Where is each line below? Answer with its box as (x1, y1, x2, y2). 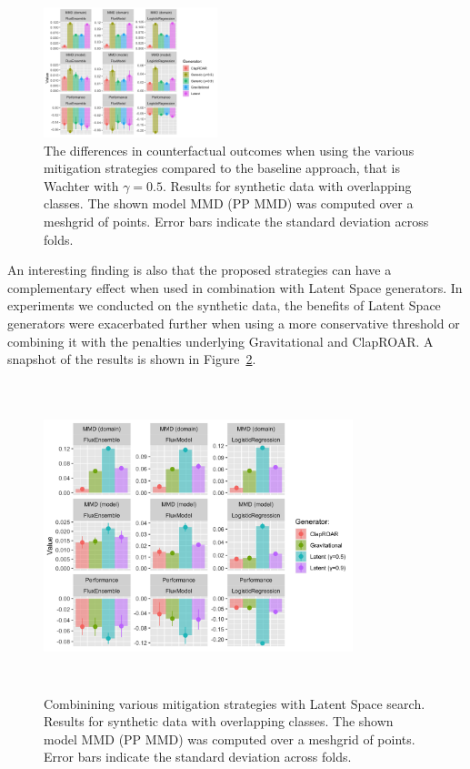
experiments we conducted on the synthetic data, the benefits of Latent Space (7, 296, 441, 315)
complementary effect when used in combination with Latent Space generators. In (7, 278, 463, 297)
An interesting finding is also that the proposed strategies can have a (7, 260, 392, 279)
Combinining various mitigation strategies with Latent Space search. (44, 693, 425, 713)
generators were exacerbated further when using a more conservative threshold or (7, 314, 460, 333)
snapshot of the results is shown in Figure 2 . (7, 349, 256, 369)
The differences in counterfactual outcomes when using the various (44, 140, 415, 159)
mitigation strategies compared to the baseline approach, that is (44, 158, 401, 177)
